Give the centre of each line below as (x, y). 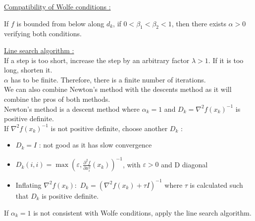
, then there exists (199, 23)
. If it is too (226, 60)
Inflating (28, 184)
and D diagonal (184, 164)
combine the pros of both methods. (57, 99)
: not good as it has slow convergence (95, 145)
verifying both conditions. (43, 34)
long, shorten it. (28, 70)
